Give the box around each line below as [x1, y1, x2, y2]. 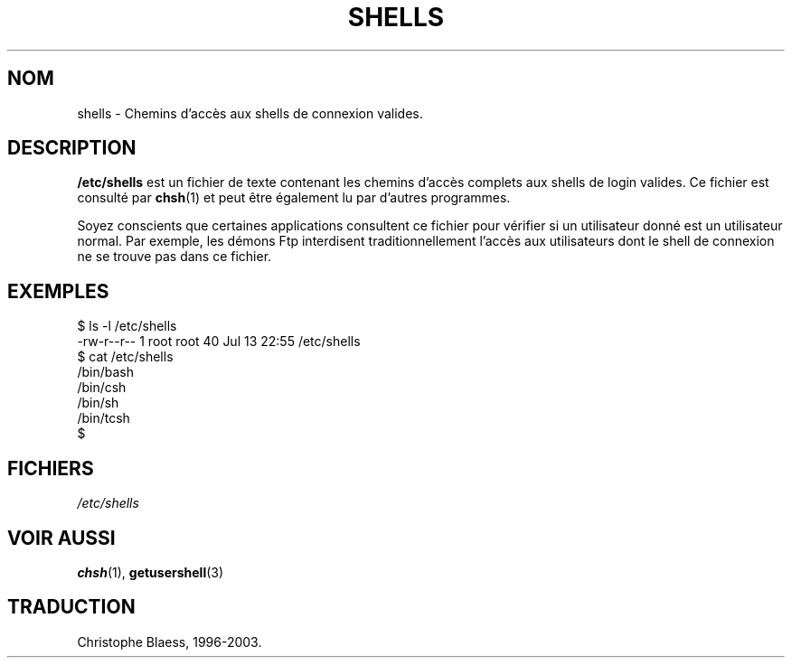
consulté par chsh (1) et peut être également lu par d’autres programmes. [77, 190, 511, 206]
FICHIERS [7, 456, 94, 480]
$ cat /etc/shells [77, 349, 174, 365]
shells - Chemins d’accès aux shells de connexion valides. [77, 105, 423, 121]
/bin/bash [77, 364, 134, 380]
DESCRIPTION [7, 136, 137, 160]
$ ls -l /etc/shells [77, 318, 177, 334]
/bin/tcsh [77, 410, 130, 426]
